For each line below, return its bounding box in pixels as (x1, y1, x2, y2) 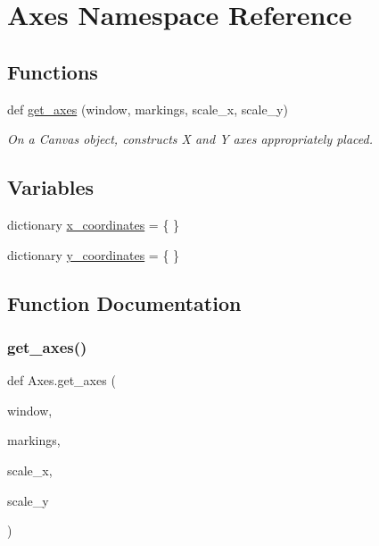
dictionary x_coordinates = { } (7, 214, 180, 233)
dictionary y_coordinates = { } (7, 245, 180, 264)
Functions (7, 57, 98, 85)
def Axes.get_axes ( (7, 371, 116, 390)
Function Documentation (7, 289, 242, 316)
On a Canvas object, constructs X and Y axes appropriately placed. (7, 130, 374, 148)
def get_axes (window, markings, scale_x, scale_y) (7, 99, 288, 118)
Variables (7, 173, 95, 201)
